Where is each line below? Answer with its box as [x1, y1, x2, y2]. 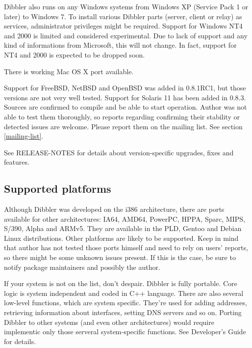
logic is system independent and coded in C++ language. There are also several [4, 288, 244, 298]
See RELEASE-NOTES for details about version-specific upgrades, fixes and [4, 147, 234, 157]
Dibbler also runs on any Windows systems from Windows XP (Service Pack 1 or [4, 1, 249, 11]
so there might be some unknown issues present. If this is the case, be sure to [4, 252, 236, 262]
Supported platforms [4, 181, 111, 196]
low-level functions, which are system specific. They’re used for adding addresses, [4, 297, 247, 308]
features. [4, 157, 29, 167]
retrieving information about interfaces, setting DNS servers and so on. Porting [4, 307, 242, 318]
